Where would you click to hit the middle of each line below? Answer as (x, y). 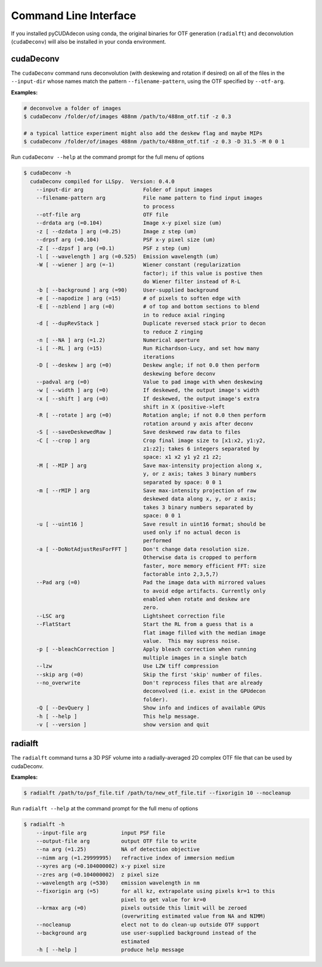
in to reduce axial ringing (184, 315)
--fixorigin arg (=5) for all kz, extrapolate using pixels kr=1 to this (156, 891)
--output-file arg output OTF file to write (116, 841)
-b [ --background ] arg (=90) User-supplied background (127, 290)
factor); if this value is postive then (203, 273)
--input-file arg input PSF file (100, 833)
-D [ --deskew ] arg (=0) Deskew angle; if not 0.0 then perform (148, 365)
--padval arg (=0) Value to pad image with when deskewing (149, 382)
